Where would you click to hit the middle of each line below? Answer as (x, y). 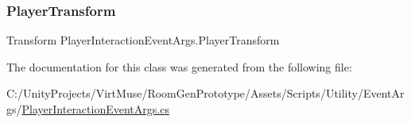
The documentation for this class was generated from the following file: (179, 66)
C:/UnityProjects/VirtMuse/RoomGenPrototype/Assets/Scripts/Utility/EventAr (205, 93)
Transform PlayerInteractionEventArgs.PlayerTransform (143, 40)
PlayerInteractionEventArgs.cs (95, 109)
